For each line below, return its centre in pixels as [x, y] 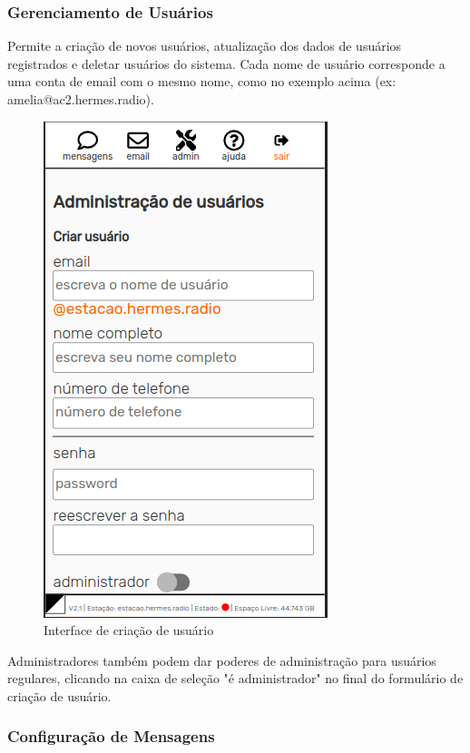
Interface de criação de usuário [129, 630]
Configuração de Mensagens [111, 736]
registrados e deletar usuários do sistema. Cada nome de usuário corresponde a [226, 63]
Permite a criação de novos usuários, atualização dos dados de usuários [205, 46]
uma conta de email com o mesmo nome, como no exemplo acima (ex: [202, 81]
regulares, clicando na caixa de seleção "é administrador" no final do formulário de [235, 678]
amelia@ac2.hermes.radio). [81, 99]
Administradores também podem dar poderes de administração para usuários [222, 660]
